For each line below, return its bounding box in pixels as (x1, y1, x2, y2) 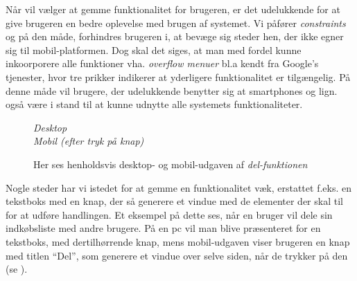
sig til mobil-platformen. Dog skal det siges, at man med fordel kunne (6, 42, 302, 57)
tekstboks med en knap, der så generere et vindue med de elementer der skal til (6, 194, 343, 208)
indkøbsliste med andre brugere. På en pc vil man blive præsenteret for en (6, 221, 321, 235)
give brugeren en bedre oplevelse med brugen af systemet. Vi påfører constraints (6, 15, 346, 30)
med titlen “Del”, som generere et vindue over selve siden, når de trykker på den (6, 248, 348, 262)
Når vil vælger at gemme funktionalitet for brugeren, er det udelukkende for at (6, 2, 340, 16)
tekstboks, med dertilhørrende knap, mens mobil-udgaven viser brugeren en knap (6, 234, 350, 248)
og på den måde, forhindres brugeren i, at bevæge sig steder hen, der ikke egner (6, 29, 344, 44)
